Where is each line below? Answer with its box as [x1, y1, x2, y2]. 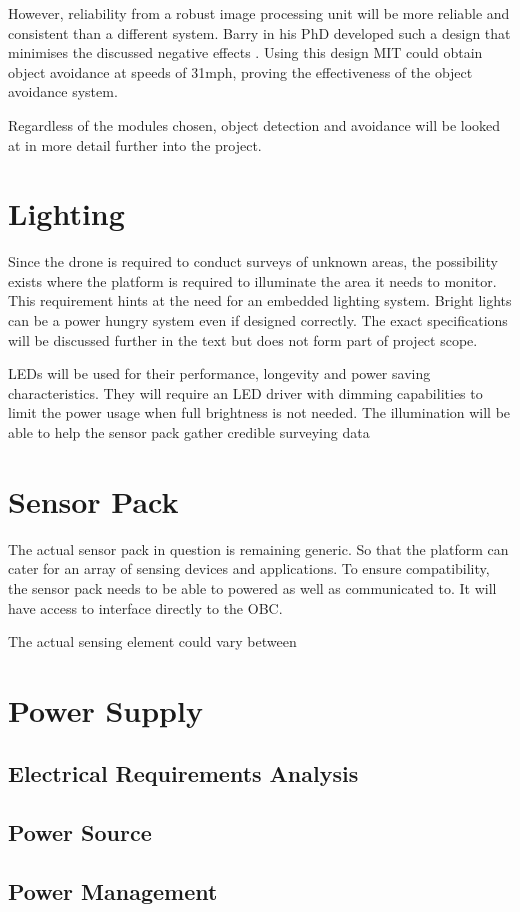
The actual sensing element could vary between [8, 631, 297, 652]
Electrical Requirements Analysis [8, 758, 359, 789]
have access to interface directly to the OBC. [8, 597, 283, 618]
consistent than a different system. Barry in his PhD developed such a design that [8, 22, 511, 43]
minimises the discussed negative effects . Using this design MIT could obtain [8, 42, 483, 63]
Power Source [8, 817, 152, 848]
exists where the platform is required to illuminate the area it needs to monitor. [8, 270, 497, 291]
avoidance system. [8, 81, 118, 102]
